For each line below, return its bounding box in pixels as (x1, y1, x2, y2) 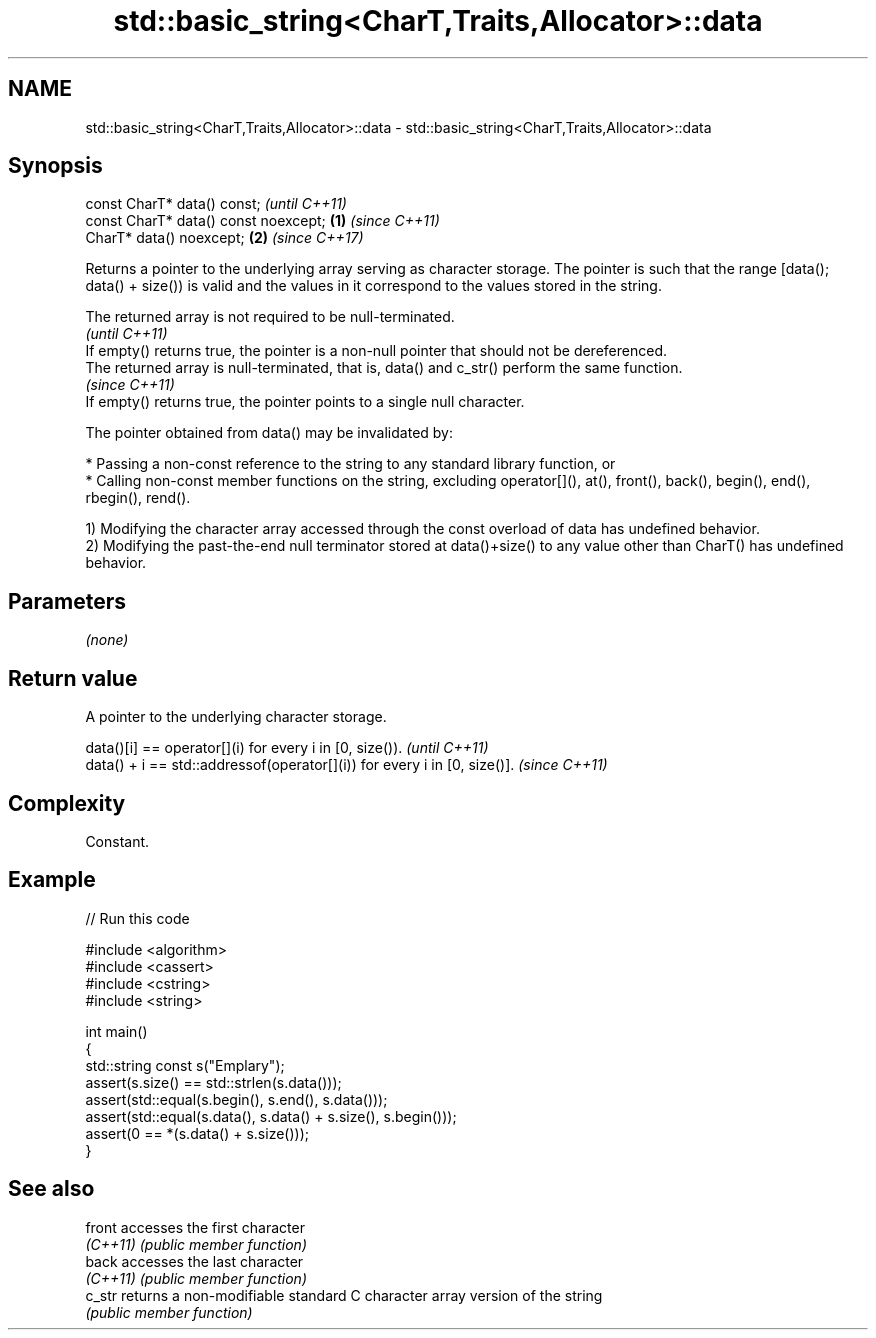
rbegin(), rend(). (85, 489, 191, 507)
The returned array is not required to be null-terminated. (85, 308, 455, 326)
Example (8, 867, 96, 893)
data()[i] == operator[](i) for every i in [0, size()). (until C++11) (85, 739, 489, 757)
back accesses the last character (85, 1252, 304, 1270)
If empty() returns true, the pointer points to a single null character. (85, 393, 525, 411)
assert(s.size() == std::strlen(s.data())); (85, 1073, 342, 1091)
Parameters (8, 588, 126, 614)
